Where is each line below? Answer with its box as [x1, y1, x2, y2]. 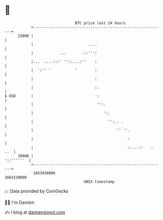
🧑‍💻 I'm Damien [4, 199, 35, 205]
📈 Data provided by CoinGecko [4, 188, 69, 194]
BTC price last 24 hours [75, 21, 126, 25]
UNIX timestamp [83, 179, 115, 184]
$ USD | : [4, 93, 99, 98]
